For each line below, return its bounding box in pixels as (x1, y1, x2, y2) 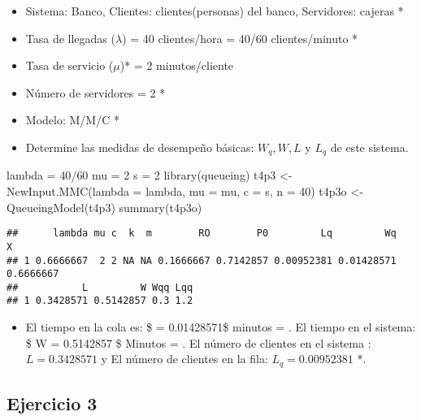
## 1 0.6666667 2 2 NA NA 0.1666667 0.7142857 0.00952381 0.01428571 (7, 254, 397, 266)
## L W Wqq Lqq (7, 281, 193, 293)
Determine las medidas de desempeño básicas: (25, 138, 254, 155)
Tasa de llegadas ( (25, 29, 115, 46)
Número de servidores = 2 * (25, 84, 166, 101)
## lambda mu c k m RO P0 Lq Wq (7, 227, 397, 240)
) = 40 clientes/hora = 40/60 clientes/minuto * (122, 29, 358, 46)
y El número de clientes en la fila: (101, 350, 268, 367)
